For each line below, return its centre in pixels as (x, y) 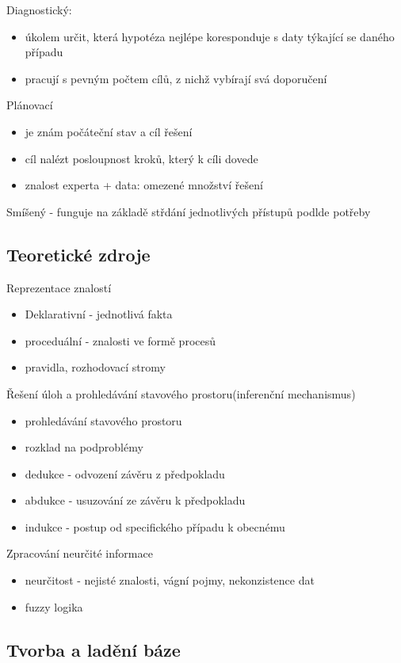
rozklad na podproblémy (84, 447)
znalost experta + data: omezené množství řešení (144, 185)
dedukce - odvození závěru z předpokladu (125, 473)
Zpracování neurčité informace (80, 553)
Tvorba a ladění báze (94, 649)
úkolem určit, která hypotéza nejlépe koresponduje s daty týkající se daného (210, 36)
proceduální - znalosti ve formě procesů (120, 340)
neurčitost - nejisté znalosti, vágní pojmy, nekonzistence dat (170, 580)
